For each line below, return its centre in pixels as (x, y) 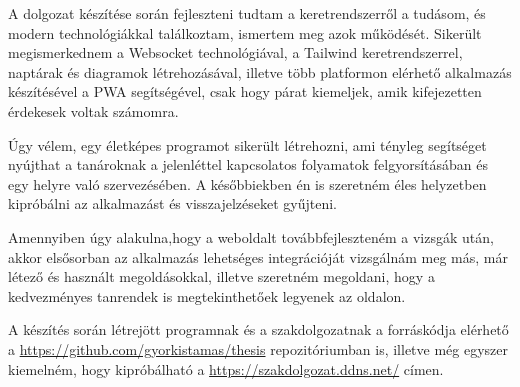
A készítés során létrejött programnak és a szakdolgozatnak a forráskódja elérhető (258, 329)
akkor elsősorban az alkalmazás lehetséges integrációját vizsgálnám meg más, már (258, 256)
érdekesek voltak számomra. (93, 110)
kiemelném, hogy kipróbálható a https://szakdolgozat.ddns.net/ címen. (226, 368)
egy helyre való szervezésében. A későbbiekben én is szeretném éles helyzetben (247, 183)
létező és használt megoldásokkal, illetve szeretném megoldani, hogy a (221, 276)
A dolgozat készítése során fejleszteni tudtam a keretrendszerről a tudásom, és (247, 13)
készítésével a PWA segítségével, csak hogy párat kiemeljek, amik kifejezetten (245, 91)
